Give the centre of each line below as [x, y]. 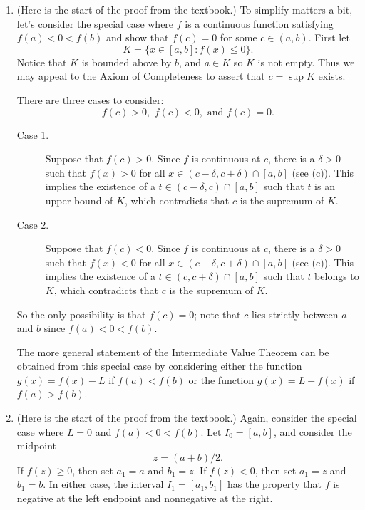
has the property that [275, 484]
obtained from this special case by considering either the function [159, 366]
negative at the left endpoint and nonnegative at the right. [145, 498]
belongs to [337, 276]
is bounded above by [127, 62]
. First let [329, 37]
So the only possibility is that [81, 314]
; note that [217, 314]
